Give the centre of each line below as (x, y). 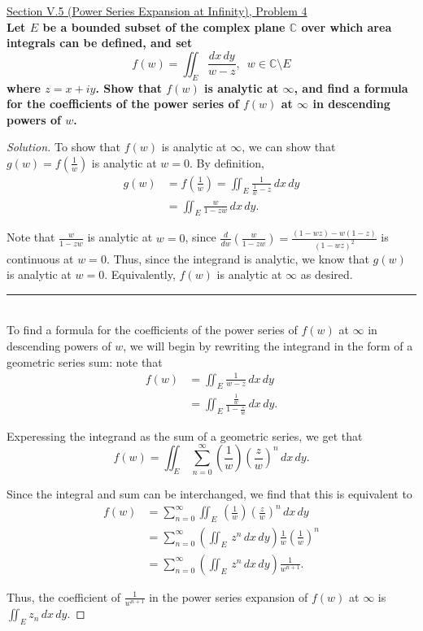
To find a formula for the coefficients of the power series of (152, 330)
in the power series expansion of (229, 596)
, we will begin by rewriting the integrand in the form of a (268, 345)
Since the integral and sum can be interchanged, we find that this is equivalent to (209, 493)
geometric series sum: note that (85, 361)
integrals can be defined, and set (100, 43)
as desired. (327, 274)
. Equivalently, (140, 274)
